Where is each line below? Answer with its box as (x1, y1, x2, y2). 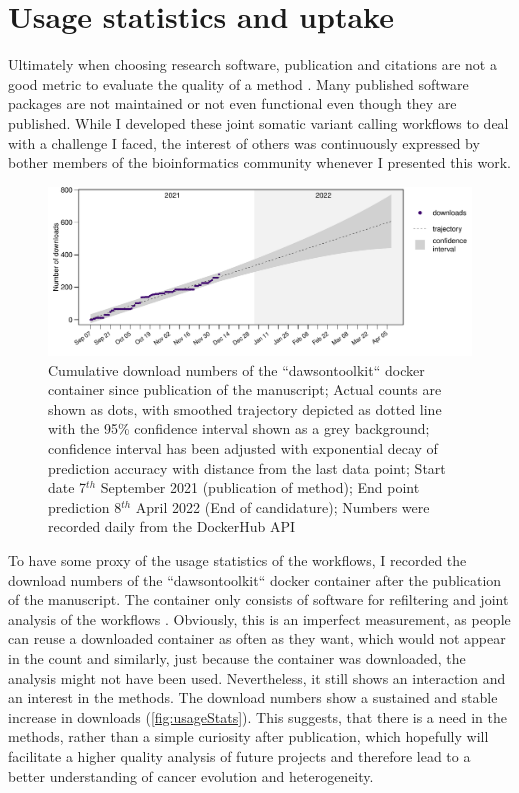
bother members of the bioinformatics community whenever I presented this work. (8, 152, 511, 173)
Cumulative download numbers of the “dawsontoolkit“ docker (48, 359, 425, 380)
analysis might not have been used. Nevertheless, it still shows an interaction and (8, 667, 506, 688)
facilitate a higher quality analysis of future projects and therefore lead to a (8, 745, 471, 766)
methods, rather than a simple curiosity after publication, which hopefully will (8, 726, 489, 747)
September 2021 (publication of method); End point (100, 477, 420, 498)
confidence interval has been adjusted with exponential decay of (48, 438, 438, 458)
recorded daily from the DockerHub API (48, 516, 296, 537)
